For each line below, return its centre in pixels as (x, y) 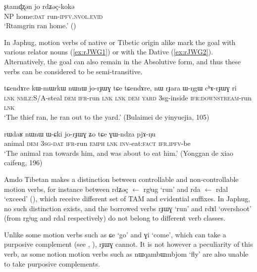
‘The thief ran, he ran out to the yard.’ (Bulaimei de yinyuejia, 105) (107, 116)
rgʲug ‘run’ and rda (172, 189)
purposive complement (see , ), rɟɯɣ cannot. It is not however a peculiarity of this (128, 244)
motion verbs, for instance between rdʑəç (66, 189)
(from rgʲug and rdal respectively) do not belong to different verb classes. (115, 218)
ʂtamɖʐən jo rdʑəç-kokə (39, 6)
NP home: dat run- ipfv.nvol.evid (53, 16)
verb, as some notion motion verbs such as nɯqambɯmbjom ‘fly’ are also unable (126, 254)
